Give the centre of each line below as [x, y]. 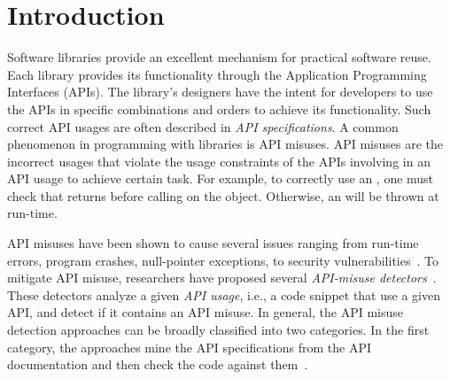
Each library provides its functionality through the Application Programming [217, 74]
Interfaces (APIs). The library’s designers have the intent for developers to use [220, 92]
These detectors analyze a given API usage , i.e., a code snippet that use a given [224, 294]
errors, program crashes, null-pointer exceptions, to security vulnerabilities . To [223, 260]
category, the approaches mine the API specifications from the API [189, 347]
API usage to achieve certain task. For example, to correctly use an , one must [221, 178]
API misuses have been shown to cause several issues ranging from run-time [213, 243]
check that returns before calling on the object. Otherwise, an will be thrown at [223, 195]
